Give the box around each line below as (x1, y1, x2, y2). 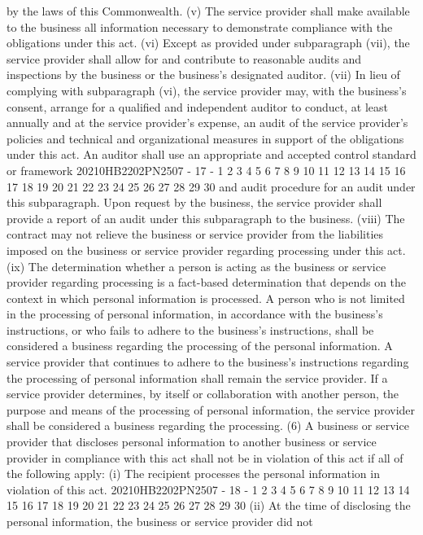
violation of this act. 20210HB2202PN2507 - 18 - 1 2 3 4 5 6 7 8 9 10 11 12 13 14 (7, 480, 410, 498)
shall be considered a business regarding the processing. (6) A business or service (7, 417, 409, 434)
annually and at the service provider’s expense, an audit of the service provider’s (7, 114, 408, 131)
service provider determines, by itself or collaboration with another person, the (7, 385, 399, 402)
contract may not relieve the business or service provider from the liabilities (7, 226, 384, 243)
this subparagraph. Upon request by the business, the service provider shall (7, 194, 382, 211)
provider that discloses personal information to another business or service (7, 433, 377, 450)
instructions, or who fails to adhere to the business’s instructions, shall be (7, 321, 374, 338)
